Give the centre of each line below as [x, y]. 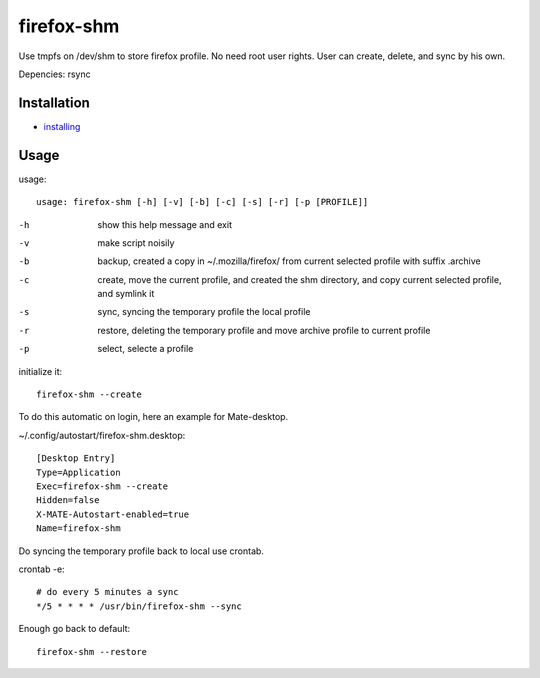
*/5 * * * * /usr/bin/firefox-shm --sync [139, 606]
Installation [54, 102]
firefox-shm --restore [92, 651]
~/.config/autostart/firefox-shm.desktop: [102, 435]
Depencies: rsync [54, 74]
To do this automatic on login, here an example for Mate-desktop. [153, 417]
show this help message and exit [164, 224]
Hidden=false [68, 500]
